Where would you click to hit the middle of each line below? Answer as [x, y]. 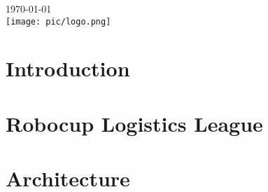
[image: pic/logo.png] [58, 21]
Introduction [68, 68]
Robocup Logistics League [134, 123]
